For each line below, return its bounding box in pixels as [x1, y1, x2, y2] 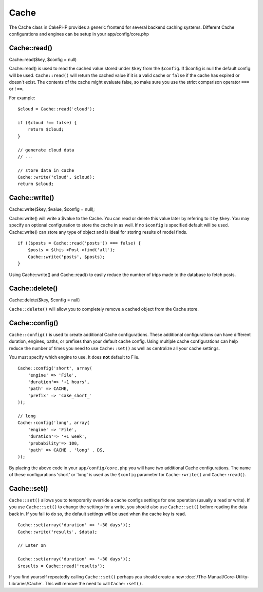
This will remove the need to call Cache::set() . [44, 581, 143, 587]
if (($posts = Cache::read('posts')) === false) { [18, 240, 141, 246]
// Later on [18, 543, 46, 548]
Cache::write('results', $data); [18, 529, 97, 535]
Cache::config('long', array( [18, 420, 90, 425]
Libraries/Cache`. [9, 581, 44, 587]
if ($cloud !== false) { [18, 120, 77, 125]
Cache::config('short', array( [18, 366, 93, 371]
